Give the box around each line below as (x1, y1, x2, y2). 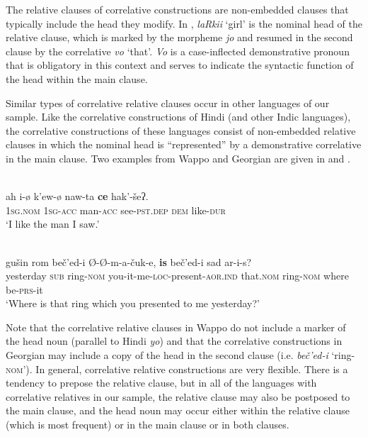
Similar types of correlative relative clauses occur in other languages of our (6, 95, 330, 110)
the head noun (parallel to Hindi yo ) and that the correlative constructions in (6, 333, 343, 348)
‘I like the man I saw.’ (6, 216, 100, 231)
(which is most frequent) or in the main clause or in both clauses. (6, 417, 289, 432)
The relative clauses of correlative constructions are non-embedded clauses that (6, 2, 349, 16)
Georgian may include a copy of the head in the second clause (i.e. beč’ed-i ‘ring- (6, 348, 355, 363)
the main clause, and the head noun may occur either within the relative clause (6, 403, 350, 418)
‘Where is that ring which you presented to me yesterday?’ (6, 296, 260, 311)
